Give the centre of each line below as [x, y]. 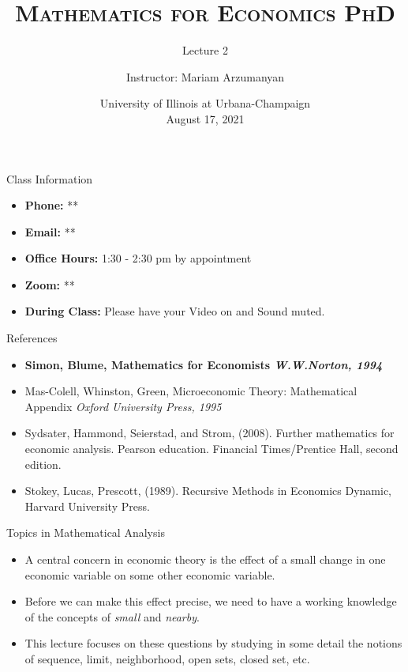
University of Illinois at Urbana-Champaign [205, 103]
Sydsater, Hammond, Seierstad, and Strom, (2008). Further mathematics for [210, 433]
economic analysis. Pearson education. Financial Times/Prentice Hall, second [211, 449]
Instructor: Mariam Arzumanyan [205, 76]
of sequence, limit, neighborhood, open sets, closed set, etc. [167, 658]
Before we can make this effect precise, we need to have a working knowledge [211, 601]
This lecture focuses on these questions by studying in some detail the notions [213, 643]
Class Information [50, 178]
